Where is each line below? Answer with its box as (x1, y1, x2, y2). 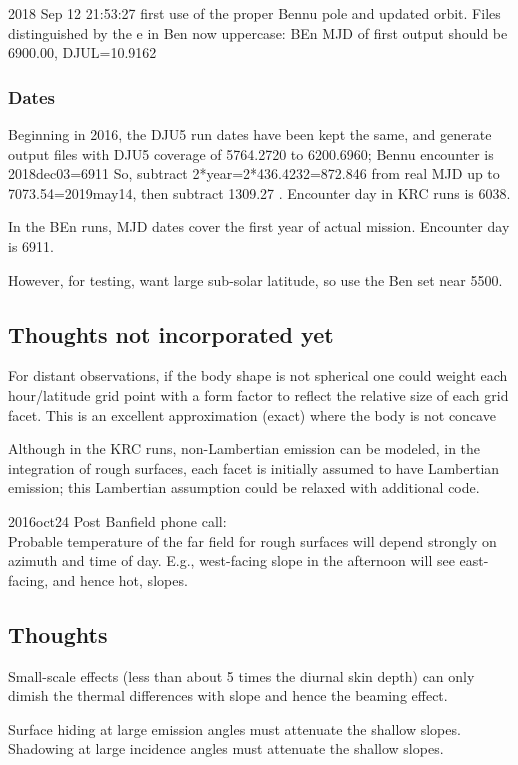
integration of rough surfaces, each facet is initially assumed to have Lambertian (8, 457, 500, 478)
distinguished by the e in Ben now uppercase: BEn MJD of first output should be (8, 22, 508, 43)
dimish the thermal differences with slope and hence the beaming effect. (8, 685, 448, 706)
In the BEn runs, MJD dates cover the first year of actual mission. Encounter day (8, 216, 510, 237)
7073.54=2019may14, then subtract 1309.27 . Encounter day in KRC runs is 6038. (8, 182, 511, 203)
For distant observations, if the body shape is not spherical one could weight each (8, 365, 508, 386)
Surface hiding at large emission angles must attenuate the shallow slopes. (8, 718, 461, 739)
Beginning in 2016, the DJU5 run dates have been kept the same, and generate (8, 124, 492, 144)
